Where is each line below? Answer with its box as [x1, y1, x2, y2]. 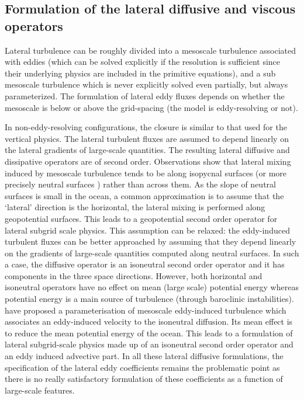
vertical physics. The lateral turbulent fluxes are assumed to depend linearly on [5, 132, 289, 144]
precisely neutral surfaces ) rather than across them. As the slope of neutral [5, 178, 276, 190]
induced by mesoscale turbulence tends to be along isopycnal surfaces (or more [5, 166, 287, 179]
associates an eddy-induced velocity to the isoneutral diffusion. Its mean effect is [5, 315, 293, 328]
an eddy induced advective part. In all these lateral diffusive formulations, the [5, 350, 284, 362]
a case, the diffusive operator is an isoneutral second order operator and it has [5, 258, 285, 270]
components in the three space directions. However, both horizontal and [5, 269, 262, 281]
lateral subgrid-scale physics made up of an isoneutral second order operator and [5, 338, 293, 350]
